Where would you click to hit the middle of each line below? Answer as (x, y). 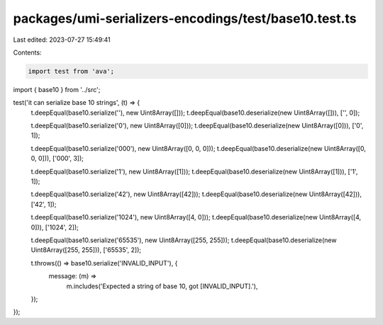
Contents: (27, 52)
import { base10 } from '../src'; (57, 89)
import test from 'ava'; (71, 71)
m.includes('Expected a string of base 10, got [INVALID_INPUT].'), (162, 286)
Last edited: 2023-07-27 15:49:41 (62, 40)
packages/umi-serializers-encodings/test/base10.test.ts (185, 18)
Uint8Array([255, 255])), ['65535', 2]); (86, 250)
